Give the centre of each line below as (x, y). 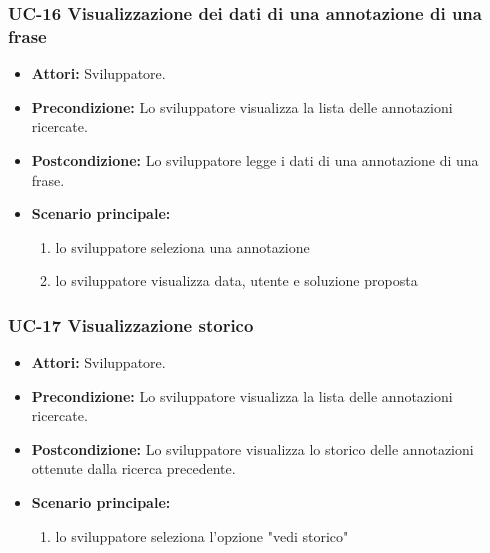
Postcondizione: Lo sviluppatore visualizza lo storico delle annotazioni (252, 448)
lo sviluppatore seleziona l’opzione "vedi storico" (202, 535)
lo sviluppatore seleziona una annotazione (182, 246)
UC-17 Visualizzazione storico (131, 324)
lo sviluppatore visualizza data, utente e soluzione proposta (236, 280)
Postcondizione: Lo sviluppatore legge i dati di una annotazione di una (255, 159)
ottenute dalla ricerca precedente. (133, 468)
